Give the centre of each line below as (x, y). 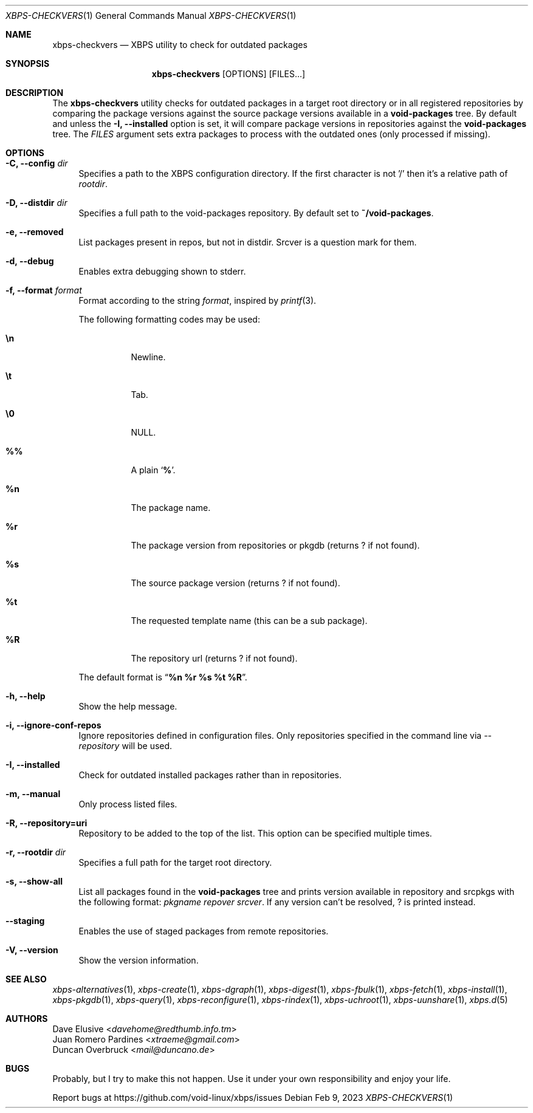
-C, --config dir (37, 163)
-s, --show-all (34, 881)
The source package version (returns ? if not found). (236, 583)
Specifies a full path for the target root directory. (175, 862)
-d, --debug (30, 261)
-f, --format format (44, 290)
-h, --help (26, 696)
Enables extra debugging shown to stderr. (162, 271)
